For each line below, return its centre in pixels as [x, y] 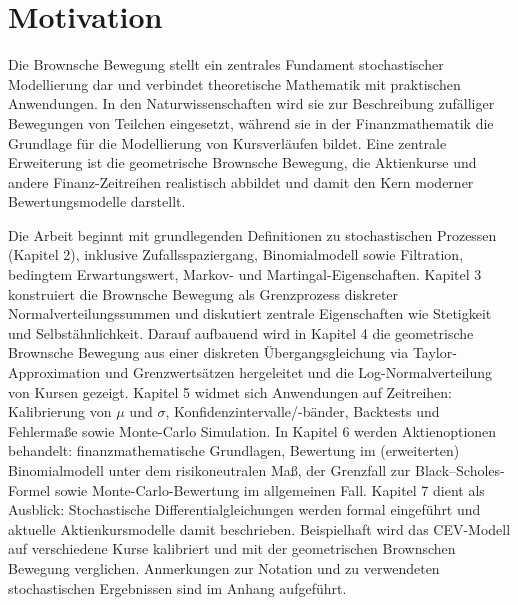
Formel [29, 489]
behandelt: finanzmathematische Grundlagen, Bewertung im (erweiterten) [234, 450]
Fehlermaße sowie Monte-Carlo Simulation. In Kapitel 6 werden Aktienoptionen [252, 430]
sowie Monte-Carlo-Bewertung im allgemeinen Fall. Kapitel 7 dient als [269, 489]
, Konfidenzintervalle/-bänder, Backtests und [302, 411]
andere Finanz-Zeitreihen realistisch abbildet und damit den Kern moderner [241, 181]
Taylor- [434, 352]
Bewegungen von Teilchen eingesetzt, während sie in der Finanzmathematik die [251, 122]
